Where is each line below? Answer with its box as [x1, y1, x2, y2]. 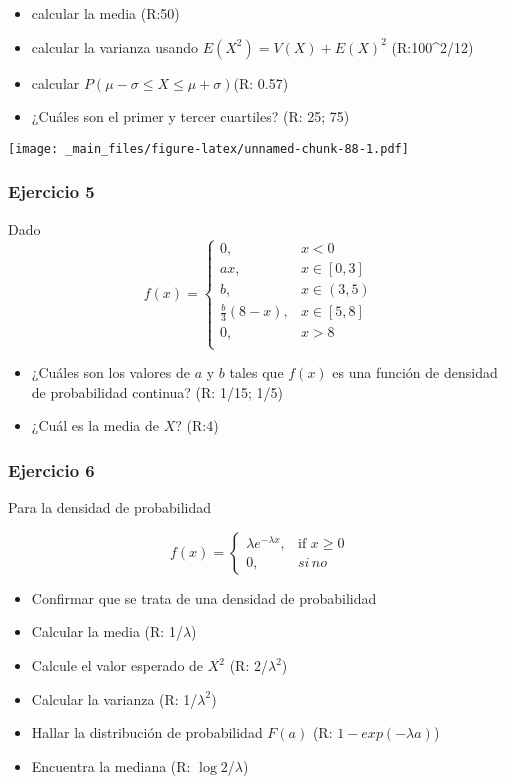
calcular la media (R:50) [31, 3, 180, 23]
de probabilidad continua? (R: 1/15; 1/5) [31, 381, 283, 402]
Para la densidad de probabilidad [8, 497, 212, 518]
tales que [229, 362, 284, 383]
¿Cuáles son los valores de [31, 362, 190, 383]
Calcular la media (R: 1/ [31, 621, 183, 642]
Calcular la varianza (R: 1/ [31, 688, 198, 709]
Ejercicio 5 [8, 179, 95, 204]
